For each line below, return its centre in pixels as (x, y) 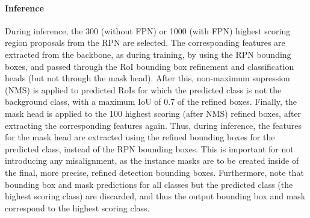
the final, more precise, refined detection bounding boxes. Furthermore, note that (154, 172)
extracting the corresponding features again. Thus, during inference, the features (153, 125)
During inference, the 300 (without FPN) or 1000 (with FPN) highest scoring (148, 30)
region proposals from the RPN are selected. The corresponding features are (145, 42)
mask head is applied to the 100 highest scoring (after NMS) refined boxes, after (153, 113)
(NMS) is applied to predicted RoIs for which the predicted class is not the (143, 89)
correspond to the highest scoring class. (77, 207)
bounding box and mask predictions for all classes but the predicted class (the (149, 184)
